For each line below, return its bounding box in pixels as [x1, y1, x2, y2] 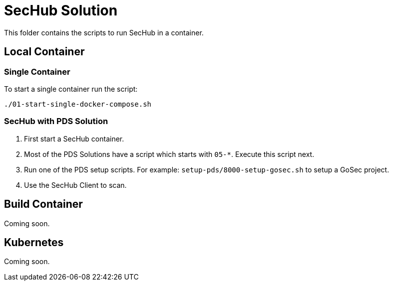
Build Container [4, 198, 83, 211]
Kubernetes [4, 236, 64, 249]
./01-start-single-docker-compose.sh [4, 100, 152, 108]
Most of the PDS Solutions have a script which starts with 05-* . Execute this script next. [24, 149, 315, 158]
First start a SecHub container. [24, 134, 124, 143]
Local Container [4, 45, 85, 58]
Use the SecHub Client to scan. [24, 180, 127, 189]
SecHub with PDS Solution [4, 116, 108, 127]
